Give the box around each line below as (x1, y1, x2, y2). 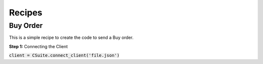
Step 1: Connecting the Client (9, 43, 68, 49)
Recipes (9, 7, 42, 18)
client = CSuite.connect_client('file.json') (9, 53, 120, 58)
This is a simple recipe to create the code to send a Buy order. (9, 35, 134, 40)
